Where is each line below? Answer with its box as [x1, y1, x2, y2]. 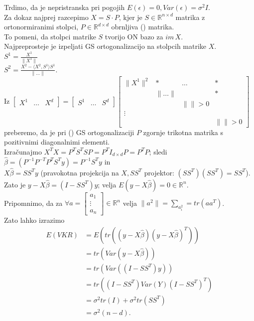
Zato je [4, 179, 26, 189]
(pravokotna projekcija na [40, 167, 119, 177]
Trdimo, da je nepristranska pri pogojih [4, 2, 125, 12]
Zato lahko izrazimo [4, 214, 65, 225]
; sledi [149, 146, 167, 157]
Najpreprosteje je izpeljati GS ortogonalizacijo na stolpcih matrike [4, 41, 207, 51]
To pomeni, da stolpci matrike [4, 31, 96, 41]
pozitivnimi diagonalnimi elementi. [4, 137, 110, 147]
